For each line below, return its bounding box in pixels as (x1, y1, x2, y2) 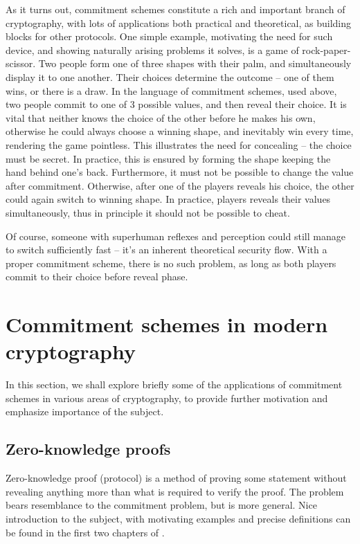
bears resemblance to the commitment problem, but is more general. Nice (6, 498, 317, 512)
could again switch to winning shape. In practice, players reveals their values (6, 192, 331, 206)
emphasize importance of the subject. (6, 404, 164, 419)
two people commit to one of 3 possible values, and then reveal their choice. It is (6, 97, 347, 111)
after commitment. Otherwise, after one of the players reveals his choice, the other (6, 178, 354, 192)
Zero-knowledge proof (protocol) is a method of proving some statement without (6, 471, 347, 485)
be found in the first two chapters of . (6, 525, 165, 539)
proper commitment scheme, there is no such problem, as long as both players (6, 255, 336, 270)
